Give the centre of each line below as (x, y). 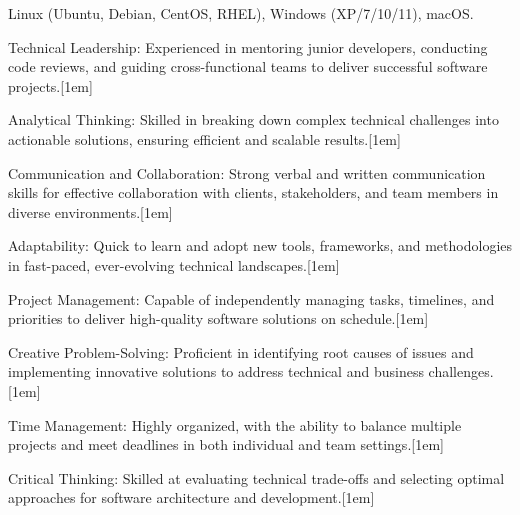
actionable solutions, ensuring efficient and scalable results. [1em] (204, 138)
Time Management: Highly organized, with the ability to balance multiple (235, 424)
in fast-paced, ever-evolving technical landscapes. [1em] (174, 264)
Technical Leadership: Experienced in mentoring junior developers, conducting (248, 46)
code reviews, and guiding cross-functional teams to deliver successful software (248, 66)
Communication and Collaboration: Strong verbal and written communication (247, 172)
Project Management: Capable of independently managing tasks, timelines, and (251, 298)
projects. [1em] (50, 85)
